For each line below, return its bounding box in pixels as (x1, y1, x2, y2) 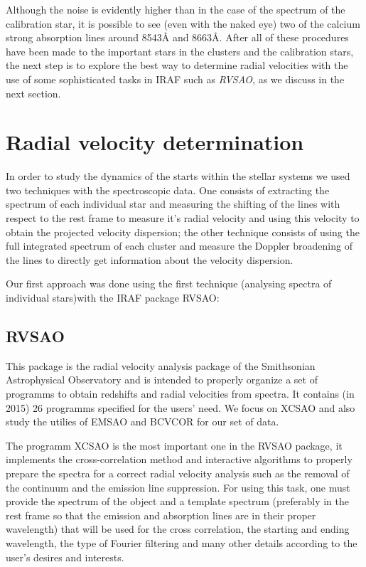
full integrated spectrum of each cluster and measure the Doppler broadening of (6, 238, 352, 253)
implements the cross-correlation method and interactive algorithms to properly (6, 452, 352, 467)
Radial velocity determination (6, 127, 304, 157)
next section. (6, 85, 61, 100)
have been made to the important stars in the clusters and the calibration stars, (6, 43, 354, 58)
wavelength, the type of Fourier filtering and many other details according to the (6, 535, 357, 550)
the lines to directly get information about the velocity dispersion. (6, 252, 294, 267)
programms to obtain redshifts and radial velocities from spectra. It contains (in (6, 386, 355, 401)
